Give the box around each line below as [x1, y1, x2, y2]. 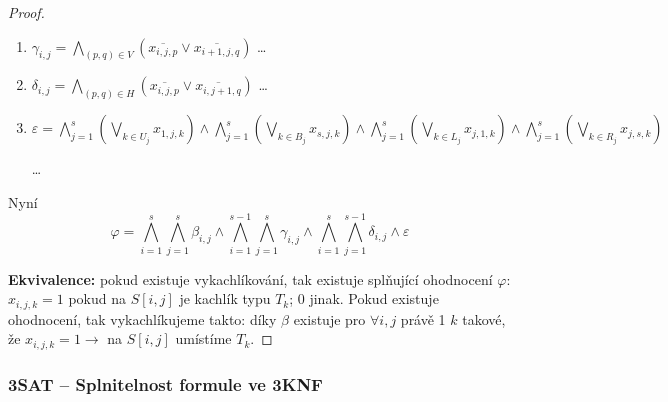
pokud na [68, 288, 127, 309]
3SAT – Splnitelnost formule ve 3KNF [8, 371, 323, 396]
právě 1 [400, 308, 446, 329]
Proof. [8, 2, 45, 22]
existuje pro [293, 308, 366, 329]
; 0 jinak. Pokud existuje [289, 288, 439, 309]
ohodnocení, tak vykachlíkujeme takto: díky [8, 308, 277, 329]
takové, [462, 308, 506, 329]
